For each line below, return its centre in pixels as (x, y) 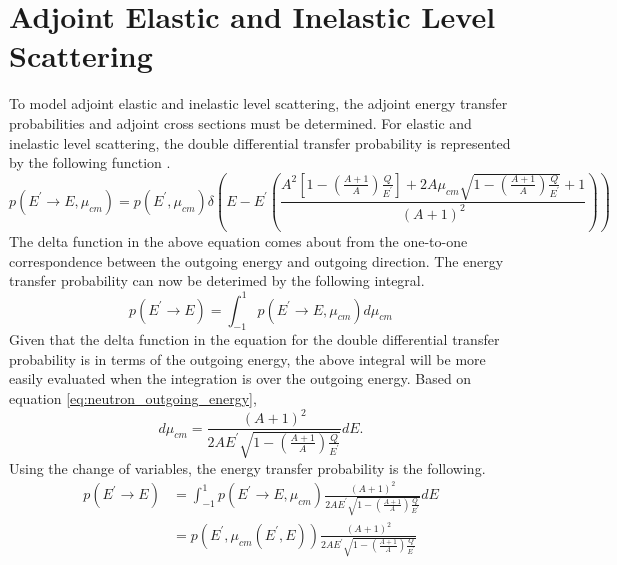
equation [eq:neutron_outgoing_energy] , (133, 398)
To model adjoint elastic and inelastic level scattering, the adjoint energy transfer (258, 103)
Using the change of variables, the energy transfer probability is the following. (247, 467)
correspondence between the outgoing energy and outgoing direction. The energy (256, 260)
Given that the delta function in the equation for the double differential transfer (254, 339)
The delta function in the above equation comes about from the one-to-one (238, 241)
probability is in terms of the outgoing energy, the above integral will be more (247, 358)
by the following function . (90, 162)
